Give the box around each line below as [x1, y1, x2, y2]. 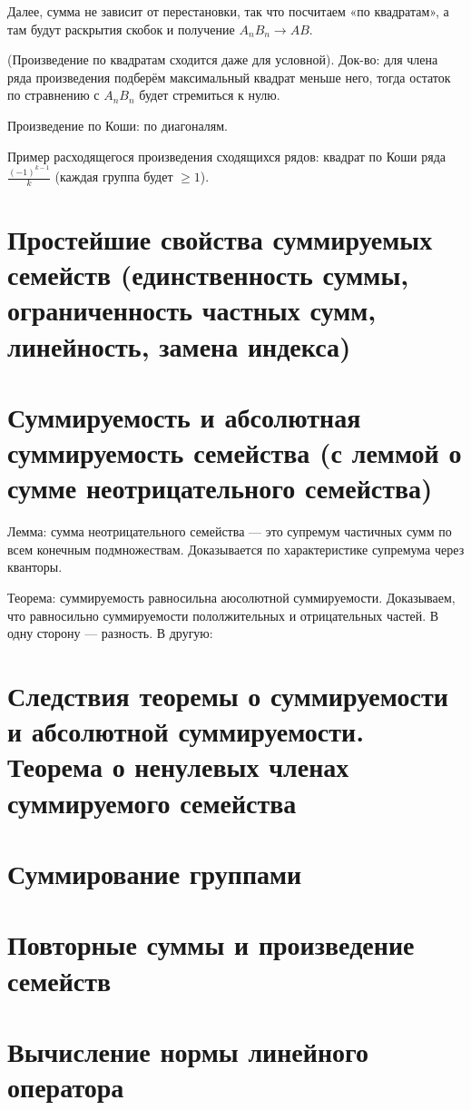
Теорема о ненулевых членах [7, 748, 349, 785]
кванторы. [7, 557, 63, 576]
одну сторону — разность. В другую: [7, 624, 213, 643]
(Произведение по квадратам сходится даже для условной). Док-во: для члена [7, 50, 438, 69]
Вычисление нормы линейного [7, 1032, 369, 1069]
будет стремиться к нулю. [139, 85, 280, 104]
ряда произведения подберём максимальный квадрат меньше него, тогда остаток [7, 67, 451, 86]
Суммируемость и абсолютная [7, 398, 361, 435]
